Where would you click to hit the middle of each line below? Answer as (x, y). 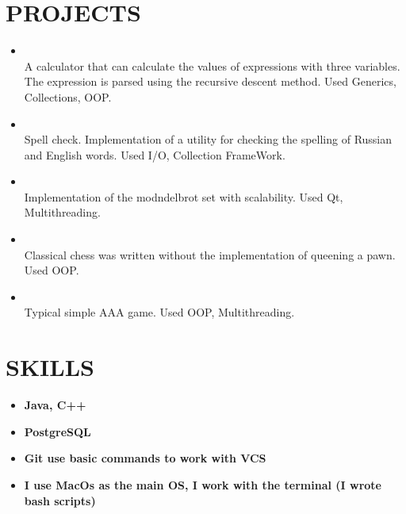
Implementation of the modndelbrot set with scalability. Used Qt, (184, 196)
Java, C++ (55, 405)
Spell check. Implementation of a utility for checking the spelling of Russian (208, 139)
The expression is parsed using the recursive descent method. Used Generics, (210, 81)
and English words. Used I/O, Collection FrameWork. (155, 154)
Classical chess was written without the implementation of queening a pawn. (210, 254)
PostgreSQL (57, 431)
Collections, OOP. (68, 96)
